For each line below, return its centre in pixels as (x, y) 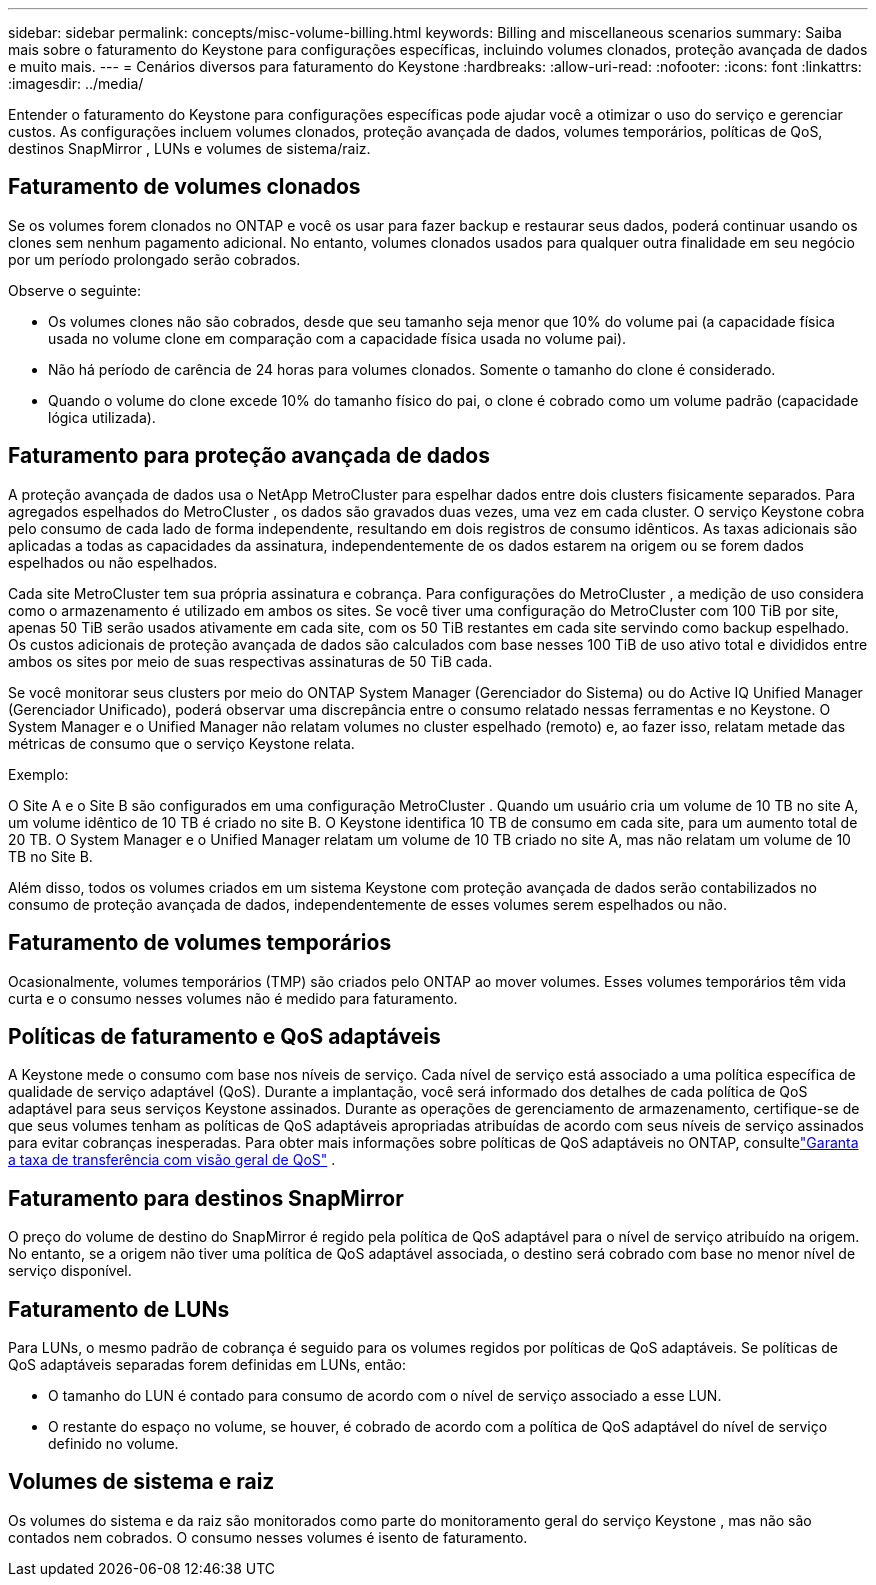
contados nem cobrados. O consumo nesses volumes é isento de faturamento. (268, 1537)
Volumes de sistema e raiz (141, 1482)
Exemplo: (38, 774)
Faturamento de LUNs (119, 1309)
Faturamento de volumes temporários (200, 943)
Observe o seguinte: (75, 290)
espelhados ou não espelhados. (113, 562)
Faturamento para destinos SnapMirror (206, 1198)
